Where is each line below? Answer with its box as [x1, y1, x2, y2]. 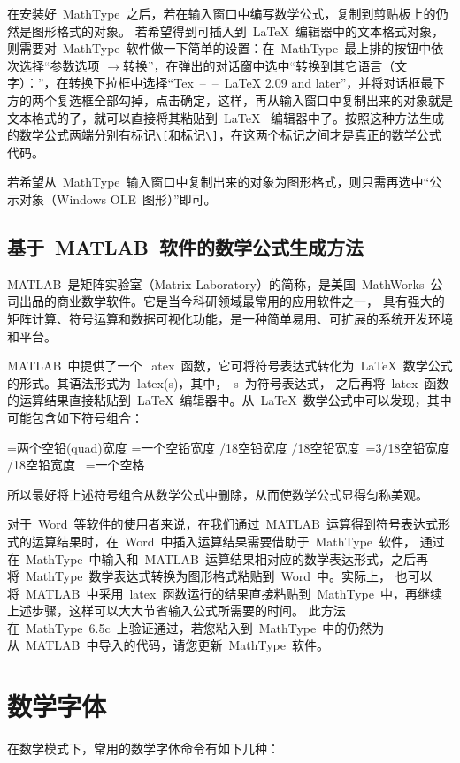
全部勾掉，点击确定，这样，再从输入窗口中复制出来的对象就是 [93, 90, 453, 109]
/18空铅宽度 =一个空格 [7, 455, 145, 474]
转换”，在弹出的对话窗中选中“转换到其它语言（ [123, 56, 395, 74]
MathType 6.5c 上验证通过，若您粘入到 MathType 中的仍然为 [25, 618, 385, 637]
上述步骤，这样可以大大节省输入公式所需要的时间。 [7, 601, 304, 620]
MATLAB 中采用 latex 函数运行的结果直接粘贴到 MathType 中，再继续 [25, 584, 442, 602]
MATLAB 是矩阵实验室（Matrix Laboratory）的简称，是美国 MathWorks [7, 274, 425, 293]
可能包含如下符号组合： [7, 408, 143, 426]
